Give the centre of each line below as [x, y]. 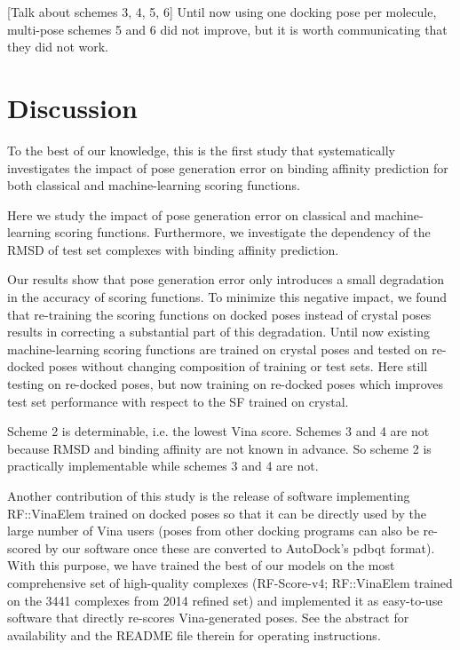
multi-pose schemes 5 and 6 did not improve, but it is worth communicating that [227, 29]
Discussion [72, 107]
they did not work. [58, 47]
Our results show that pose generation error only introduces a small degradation [226, 279]
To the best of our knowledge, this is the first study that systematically [201, 150]
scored [24, 547]
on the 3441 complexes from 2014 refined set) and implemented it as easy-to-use [225, 600]
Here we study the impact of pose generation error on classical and [189, 214]
